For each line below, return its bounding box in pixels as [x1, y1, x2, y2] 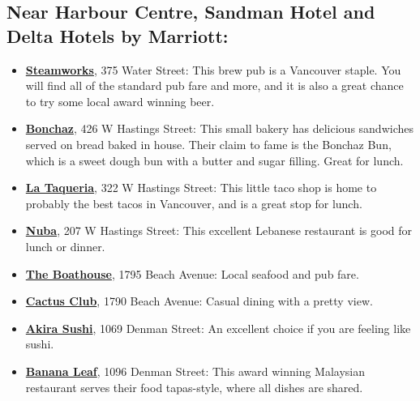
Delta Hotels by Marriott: [6, 23, 229, 48]
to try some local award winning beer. [25, 92, 215, 109]
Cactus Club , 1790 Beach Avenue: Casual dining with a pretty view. [25, 292, 373, 309]
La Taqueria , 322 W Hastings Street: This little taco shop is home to [25, 179, 377, 196]
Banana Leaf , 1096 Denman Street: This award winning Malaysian [25, 362, 366, 379]
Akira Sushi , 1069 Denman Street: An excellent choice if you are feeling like [25, 319, 411, 336]
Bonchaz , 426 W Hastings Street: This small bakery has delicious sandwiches [25, 120, 414, 137]
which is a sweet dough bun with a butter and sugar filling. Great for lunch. [25, 151, 404, 169]
